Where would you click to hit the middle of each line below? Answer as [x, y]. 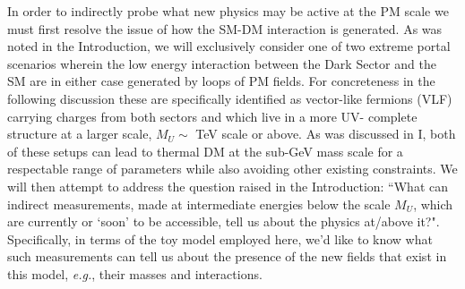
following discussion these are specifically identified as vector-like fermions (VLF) [230, 98]
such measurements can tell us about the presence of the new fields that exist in [227, 256]
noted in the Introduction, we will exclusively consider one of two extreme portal [229, 46]
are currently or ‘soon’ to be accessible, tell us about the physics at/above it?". [224, 221]
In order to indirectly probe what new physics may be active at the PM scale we [228, 11]
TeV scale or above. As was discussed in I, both [326, 134]
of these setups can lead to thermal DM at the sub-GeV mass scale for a [205, 151]
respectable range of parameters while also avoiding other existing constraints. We [232, 169]
